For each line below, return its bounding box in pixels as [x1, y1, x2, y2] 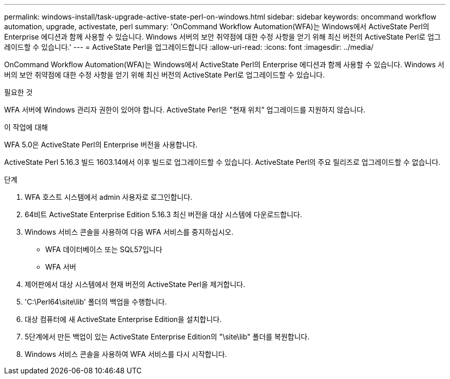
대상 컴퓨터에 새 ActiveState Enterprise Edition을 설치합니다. [25, 315, 222, 324]
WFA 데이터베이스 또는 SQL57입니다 [45, 245, 162, 254]
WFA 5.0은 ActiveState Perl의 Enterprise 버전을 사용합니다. [4, 140, 198, 149]
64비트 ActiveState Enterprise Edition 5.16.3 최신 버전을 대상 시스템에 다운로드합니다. [25, 210, 302, 219]
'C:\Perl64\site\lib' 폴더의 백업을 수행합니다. [25, 297, 167, 306]
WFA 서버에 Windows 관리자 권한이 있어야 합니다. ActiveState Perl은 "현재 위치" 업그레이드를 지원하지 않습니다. [4, 105, 366, 114]
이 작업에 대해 [4, 123, 48, 131]
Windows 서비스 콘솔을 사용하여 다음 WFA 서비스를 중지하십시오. [25, 228, 234, 236]
